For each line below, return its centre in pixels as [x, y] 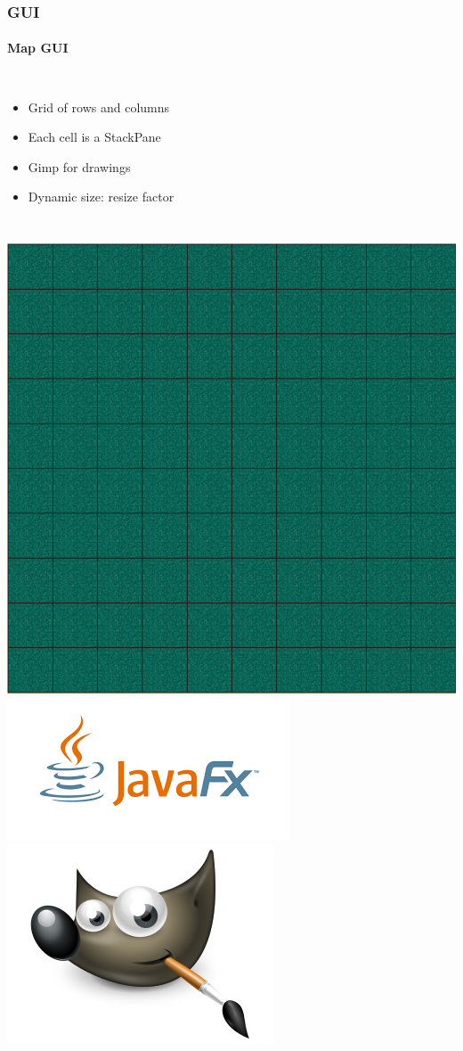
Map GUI [38, 48]
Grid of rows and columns [99, 107]
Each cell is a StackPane [94, 137]
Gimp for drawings [79, 166]
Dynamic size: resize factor [101, 197]
